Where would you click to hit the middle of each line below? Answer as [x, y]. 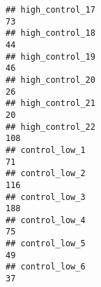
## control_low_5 [46, 244]
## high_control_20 [50, 80]
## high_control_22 [50, 127]
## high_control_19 [50, 56]
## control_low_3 [46, 197]
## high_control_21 [50, 104]
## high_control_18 [50, 33]
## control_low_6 [46, 267]
